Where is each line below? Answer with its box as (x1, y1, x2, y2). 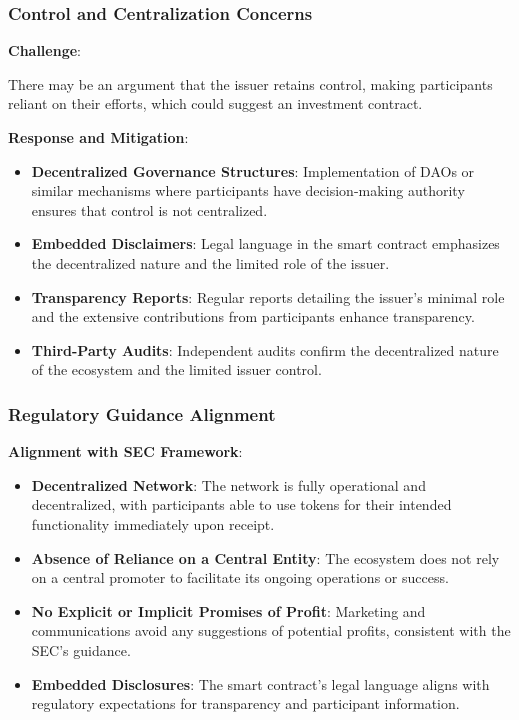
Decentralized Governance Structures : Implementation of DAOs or (31, 160, 475, 181)
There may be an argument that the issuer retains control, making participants (8, 73, 493, 94)
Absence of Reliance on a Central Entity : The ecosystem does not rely (31, 547, 500, 568)
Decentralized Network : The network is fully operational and (31, 474, 426, 495)
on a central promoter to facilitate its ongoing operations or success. (31, 567, 449, 588)
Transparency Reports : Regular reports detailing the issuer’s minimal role (31, 286, 505, 307)
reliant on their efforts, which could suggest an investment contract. (8, 93, 423, 114)
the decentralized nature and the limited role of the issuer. (31, 252, 390, 273)
